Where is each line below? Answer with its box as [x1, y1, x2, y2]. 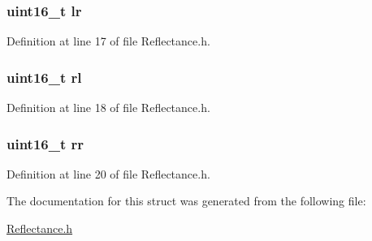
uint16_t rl [6, 67, 82, 87]
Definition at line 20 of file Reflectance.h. [6, 165, 210, 182]
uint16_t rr [6, 133, 84, 153]
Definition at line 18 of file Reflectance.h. [6, 99, 210, 116]
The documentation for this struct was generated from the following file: [6, 192, 366, 209]
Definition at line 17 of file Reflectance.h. [6, 32, 210, 49]
